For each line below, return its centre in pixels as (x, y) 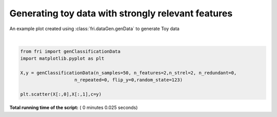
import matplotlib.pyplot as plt (62, 58)
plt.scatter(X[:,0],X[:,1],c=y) (61, 94)
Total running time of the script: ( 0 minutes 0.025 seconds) (74, 108)
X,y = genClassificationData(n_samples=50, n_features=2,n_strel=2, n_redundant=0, (128, 73)
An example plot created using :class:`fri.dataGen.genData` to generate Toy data (94, 29)
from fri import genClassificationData (70, 51)
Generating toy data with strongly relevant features (121, 13)
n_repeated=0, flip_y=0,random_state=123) (129, 80)
